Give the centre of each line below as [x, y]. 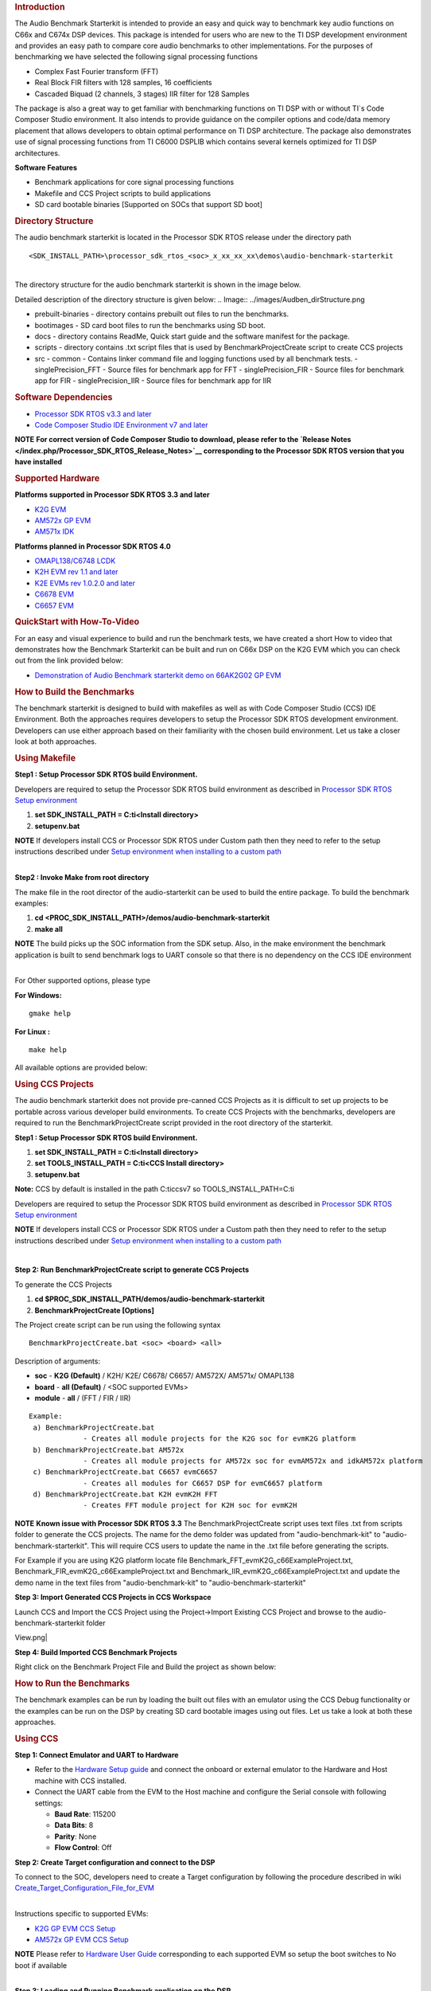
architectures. [37, 153]
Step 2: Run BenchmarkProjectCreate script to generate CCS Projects [132, 1269]
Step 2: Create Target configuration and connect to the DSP [115, 1862]
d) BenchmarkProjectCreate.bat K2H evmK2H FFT [125, 1494]
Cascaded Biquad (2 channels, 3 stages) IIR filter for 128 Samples [142, 94]
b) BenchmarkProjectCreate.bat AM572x [109, 1450]
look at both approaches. [56, 741]
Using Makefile [45, 758]
